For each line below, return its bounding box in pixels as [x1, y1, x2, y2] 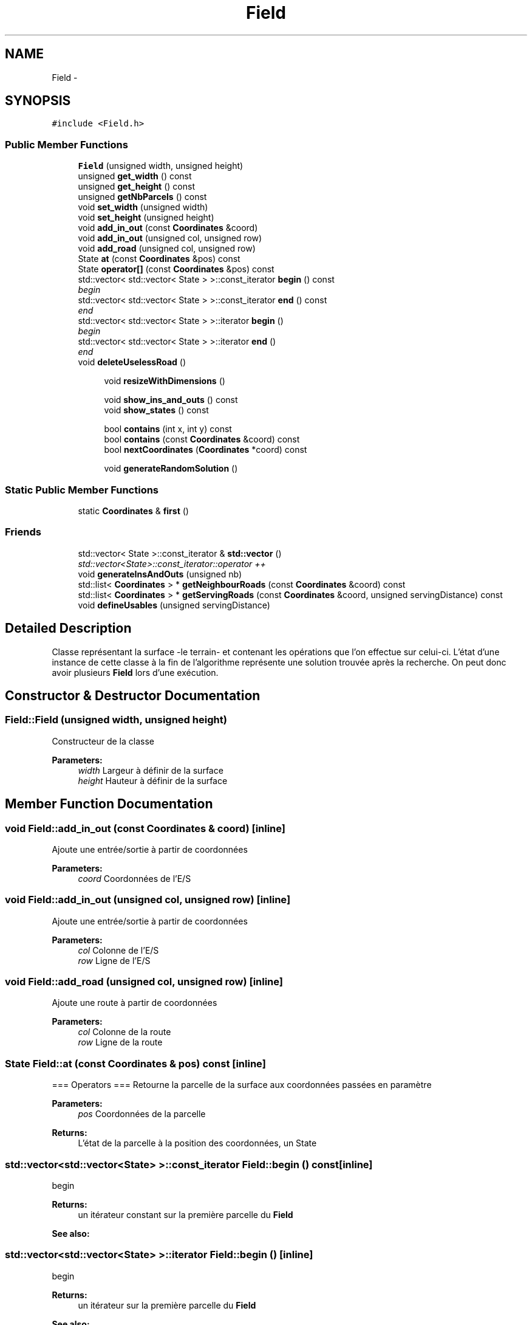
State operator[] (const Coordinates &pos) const [78, 264, 275, 275]
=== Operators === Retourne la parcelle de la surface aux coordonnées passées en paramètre [52, 1079, 432, 1090]
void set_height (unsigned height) [78, 212, 214, 223]
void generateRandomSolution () [104, 463, 238, 474]
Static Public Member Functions [5, 483, 159, 496]
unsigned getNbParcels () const [78, 191, 207, 202]
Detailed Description [5, 621, 132, 636]
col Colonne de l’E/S [78, 945, 159, 955]
